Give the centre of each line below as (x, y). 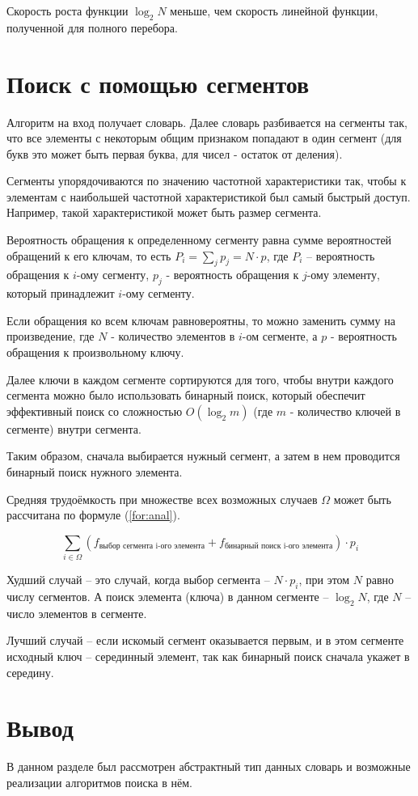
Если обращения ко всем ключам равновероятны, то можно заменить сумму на (201, 320)
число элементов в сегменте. (77, 613)
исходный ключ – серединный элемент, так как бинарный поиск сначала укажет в (208, 656)
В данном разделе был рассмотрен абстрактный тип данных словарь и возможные (209, 766)
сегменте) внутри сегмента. (74, 428)
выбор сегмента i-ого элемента (152, 546)
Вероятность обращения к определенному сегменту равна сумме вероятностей (199, 240)
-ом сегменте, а (280, 336)
